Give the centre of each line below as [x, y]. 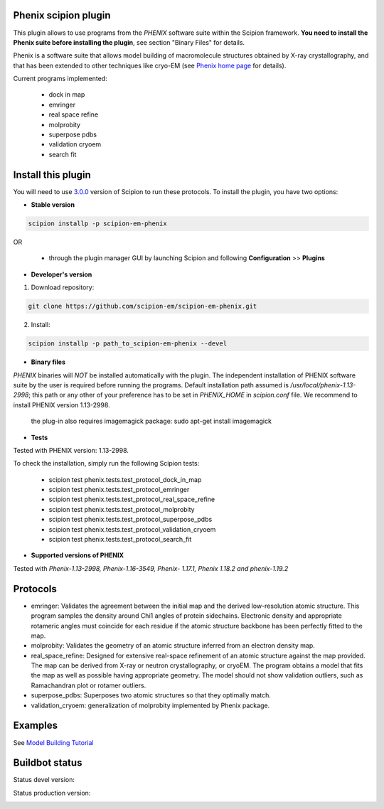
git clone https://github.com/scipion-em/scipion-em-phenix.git [143, 306]
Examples [36, 725]
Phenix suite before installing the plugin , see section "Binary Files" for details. [129, 42]
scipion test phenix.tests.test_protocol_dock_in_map [125, 479]
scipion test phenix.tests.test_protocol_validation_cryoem [132, 529]
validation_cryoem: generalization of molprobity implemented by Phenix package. [150, 705]
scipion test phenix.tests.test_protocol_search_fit [120, 540]
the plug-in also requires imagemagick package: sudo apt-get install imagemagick [151, 421]
